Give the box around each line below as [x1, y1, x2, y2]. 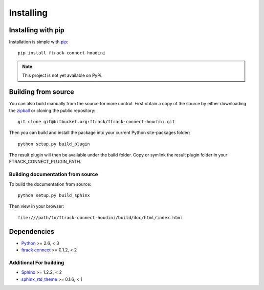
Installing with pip [9, 26, 65, 34]
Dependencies [9, 227, 55, 236]
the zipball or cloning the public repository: [9, 108, 96, 113]
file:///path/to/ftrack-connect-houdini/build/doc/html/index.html [18, 215, 183, 220]
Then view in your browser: [9, 203, 65, 209]
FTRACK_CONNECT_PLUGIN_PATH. [9, 159, 82, 165]
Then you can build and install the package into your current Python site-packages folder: [9, 130, 190, 135]
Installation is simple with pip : [9, 39, 68, 45]
